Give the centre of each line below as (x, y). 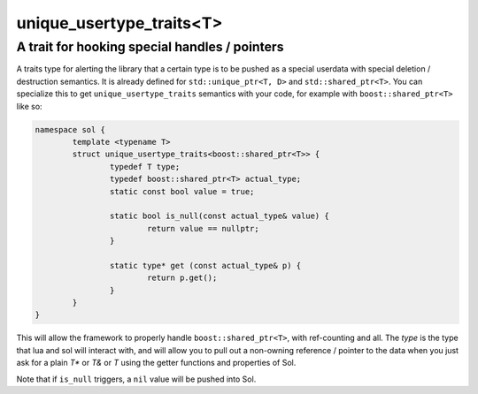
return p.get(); (182, 278)
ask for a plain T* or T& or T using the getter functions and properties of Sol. (156, 363)
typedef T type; (145, 167)
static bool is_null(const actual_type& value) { (219, 216)
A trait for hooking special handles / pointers (150, 47)
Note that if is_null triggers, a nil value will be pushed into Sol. (136, 379)
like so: (30, 106)
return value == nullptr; (203, 228)
